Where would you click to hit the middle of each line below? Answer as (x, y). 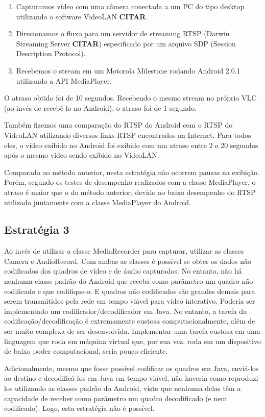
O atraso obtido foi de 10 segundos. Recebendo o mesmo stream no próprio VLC (130, 98)
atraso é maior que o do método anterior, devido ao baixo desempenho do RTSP (130, 192)
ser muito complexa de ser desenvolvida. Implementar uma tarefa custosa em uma (132, 331)
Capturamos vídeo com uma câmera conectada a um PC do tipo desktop (130, 6)
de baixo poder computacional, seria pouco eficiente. (86, 351)
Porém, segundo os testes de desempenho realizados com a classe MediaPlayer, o (130, 182)
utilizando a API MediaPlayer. (64, 80)
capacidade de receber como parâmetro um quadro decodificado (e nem (116, 398)
